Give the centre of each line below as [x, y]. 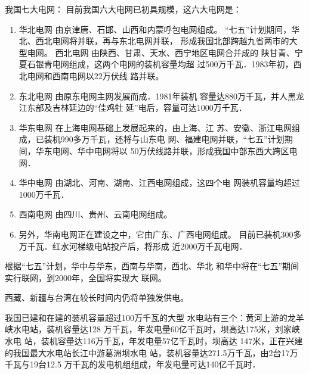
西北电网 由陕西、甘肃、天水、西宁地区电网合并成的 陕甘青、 [175, 52]
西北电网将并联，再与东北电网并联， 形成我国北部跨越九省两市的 [162, 41]
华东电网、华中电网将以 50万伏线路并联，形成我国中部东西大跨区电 [166, 150]
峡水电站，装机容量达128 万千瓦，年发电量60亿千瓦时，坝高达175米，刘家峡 [152, 329]
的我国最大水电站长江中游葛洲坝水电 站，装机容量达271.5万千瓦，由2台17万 [152, 352]
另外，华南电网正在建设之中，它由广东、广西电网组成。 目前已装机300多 [160, 234]
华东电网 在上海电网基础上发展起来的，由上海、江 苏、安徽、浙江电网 [155, 127]
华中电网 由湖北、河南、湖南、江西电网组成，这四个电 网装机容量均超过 [160, 183]
